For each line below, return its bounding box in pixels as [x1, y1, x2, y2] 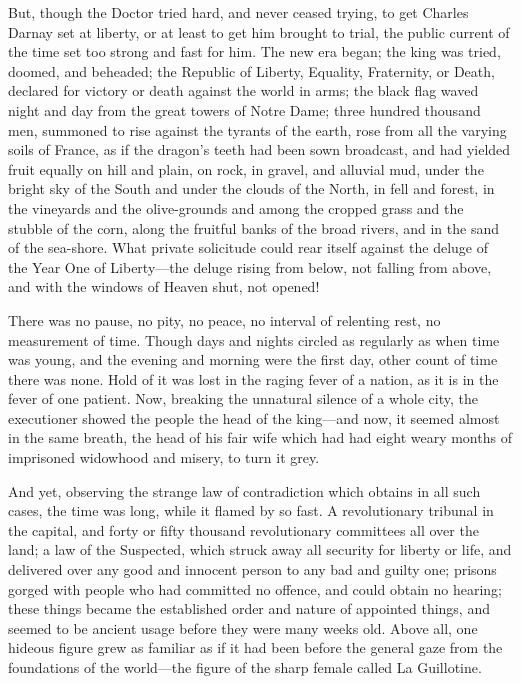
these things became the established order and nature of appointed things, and [8, 598, 490, 619]
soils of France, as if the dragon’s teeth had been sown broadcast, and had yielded [8, 139, 511, 160]
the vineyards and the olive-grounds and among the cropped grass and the [8, 197, 464, 218]
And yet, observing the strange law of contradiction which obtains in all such [8, 480, 481, 501]
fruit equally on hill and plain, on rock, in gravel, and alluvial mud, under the [8, 158, 484, 179]
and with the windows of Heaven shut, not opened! [8, 276, 320, 297]
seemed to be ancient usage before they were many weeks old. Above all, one [8, 617, 478, 638]
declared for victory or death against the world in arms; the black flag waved [8, 80, 479, 101]
